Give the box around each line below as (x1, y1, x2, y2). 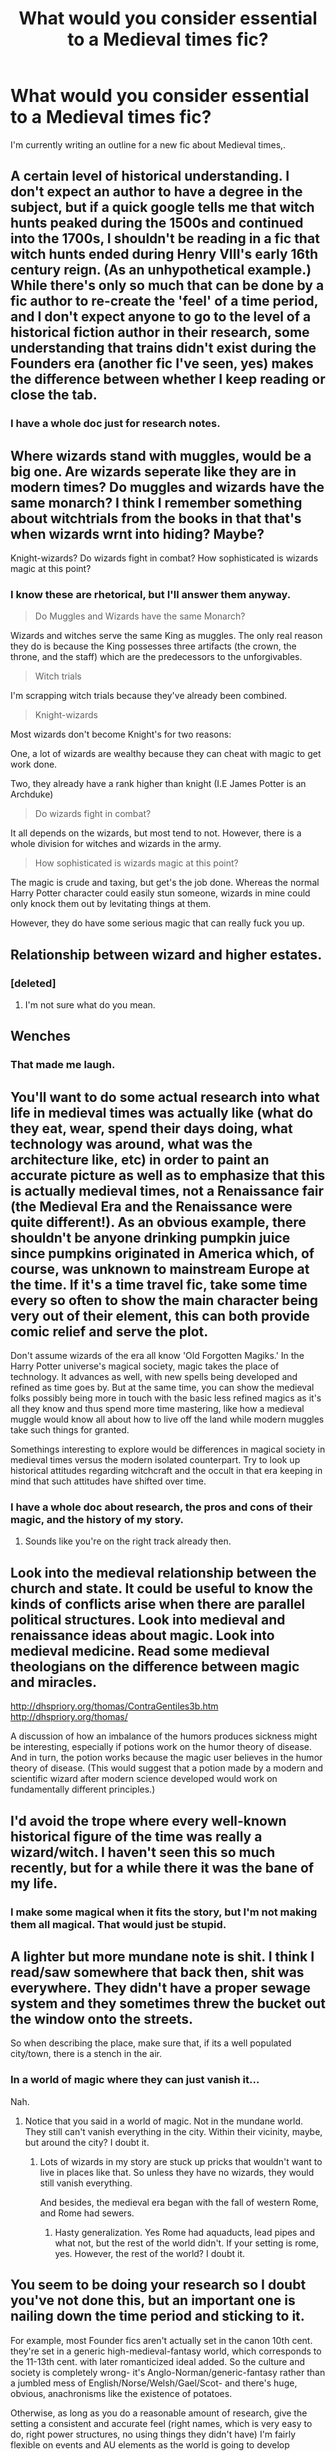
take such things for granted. (10, 1424, 130, 1436)
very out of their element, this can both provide (10, 1307, 310, 1324)
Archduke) (10, 788, 54, 801)
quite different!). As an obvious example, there (10, 1213, 307, 1231)
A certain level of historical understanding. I (10, 168, 290, 185)
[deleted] (10, 976, 57, 990)
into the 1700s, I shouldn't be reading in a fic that (10, 230, 320, 247)
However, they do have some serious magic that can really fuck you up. (10, 917, 305, 929)
